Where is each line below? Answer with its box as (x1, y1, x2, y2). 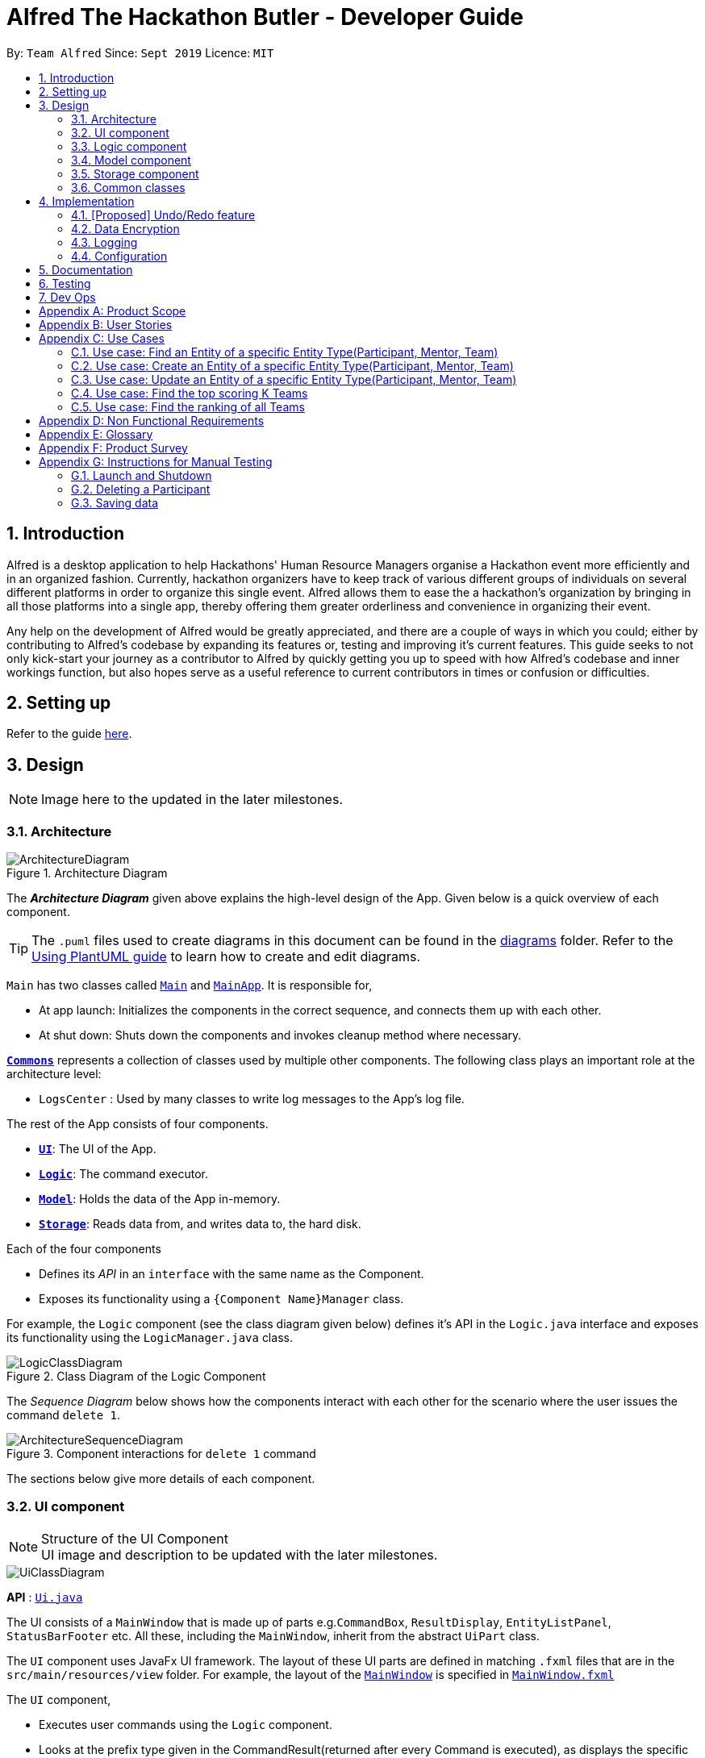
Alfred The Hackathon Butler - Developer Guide (6, 3, 524, 31)
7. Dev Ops (39, 290, 96, 304)
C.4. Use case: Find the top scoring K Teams (71, 385, 308, 400)
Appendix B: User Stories (39, 317, 173, 331)
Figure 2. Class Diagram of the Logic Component (6, 1369, 266, 1384)
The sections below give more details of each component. (6, 1472, 315, 1486)
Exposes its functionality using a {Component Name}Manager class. (39, 1292, 404, 1306)
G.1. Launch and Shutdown (71, 468, 212, 482)
